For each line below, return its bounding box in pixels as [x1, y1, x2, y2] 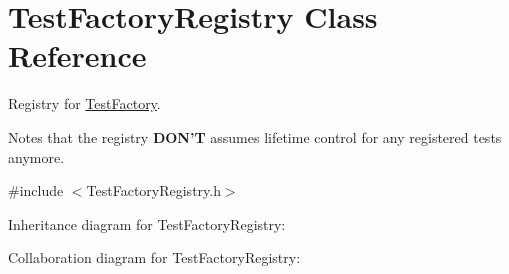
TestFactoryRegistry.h [86, 180, 221, 201]
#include [8, 180, 64, 201]
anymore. [8, 146, 65, 167]
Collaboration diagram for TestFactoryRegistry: [8, 247, 301, 268]
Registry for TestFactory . [8, 93, 161, 114]
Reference [8, 35, 147, 76]
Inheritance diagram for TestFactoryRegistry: [8, 213, 286, 234]
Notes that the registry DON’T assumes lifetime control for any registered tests [8, 126, 502, 147]
